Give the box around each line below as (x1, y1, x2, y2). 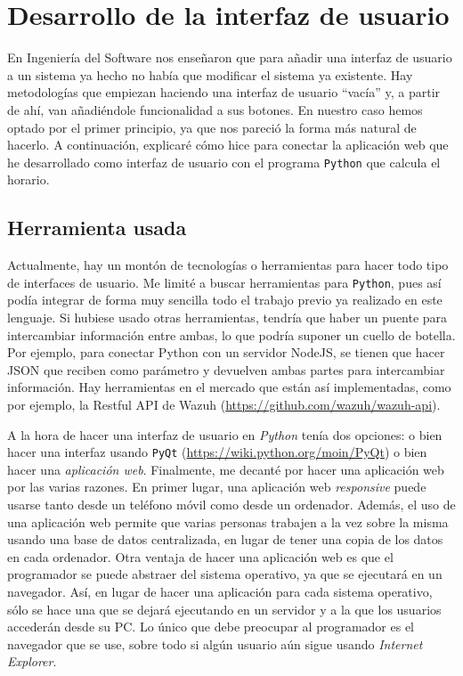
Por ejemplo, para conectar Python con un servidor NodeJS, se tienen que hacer (7, 343, 445, 362)
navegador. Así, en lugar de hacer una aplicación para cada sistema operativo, (7, 582, 433, 600)
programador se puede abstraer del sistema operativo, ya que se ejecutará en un (7, 565, 443, 583)
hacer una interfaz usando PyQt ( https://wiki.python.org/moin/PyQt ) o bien (7, 443, 427, 461)
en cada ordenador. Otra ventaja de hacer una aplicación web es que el (7, 547, 394, 566)
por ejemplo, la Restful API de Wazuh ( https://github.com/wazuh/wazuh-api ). (7, 395, 441, 413)
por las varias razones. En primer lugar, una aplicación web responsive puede (7, 477, 426, 496)
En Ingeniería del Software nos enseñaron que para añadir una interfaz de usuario (7, 48, 452, 67)
